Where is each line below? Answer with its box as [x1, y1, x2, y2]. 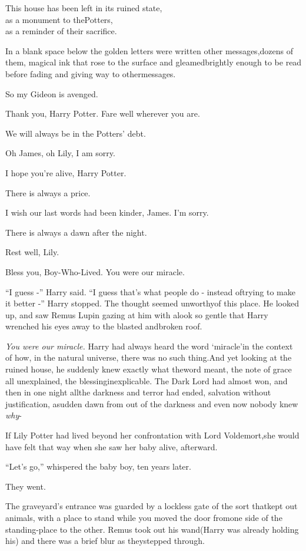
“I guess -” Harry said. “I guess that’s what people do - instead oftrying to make [5, 285, 295, 298]
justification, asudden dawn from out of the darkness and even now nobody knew [5, 397, 298, 410]
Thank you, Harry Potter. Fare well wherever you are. [5, 107, 200, 120]
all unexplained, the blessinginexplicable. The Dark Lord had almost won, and [5, 374, 288, 387]
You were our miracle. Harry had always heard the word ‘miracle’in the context [5, 339, 293, 352]
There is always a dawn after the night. [5, 226, 147, 238]
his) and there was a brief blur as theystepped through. [5, 534, 205, 547]
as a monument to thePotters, [5, 13, 113, 25]
